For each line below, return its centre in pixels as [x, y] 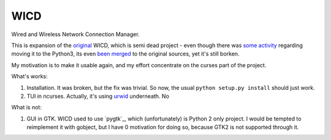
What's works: [30, 76]
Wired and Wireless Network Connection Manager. [76, 34]
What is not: [27, 108]
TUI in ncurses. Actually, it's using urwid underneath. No [98, 96]
